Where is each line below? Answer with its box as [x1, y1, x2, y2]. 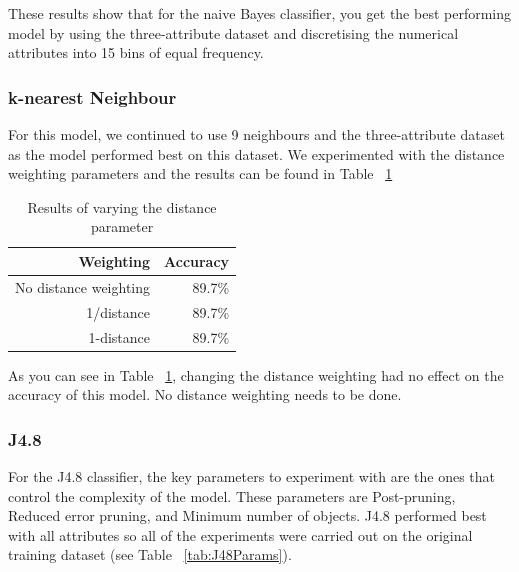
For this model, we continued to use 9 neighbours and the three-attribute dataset [8, 124, 505, 144]
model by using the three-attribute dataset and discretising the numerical [8, 22, 459, 43]
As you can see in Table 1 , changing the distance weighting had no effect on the [8, 364, 504, 385]
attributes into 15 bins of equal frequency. [8, 42, 264, 63]
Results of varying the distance [27, 196, 217, 217]
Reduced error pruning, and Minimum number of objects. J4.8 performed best [8, 505, 487, 526]
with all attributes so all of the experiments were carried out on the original [8, 524, 473, 545]
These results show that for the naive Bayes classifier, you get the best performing [8, 3, 512, 23]
